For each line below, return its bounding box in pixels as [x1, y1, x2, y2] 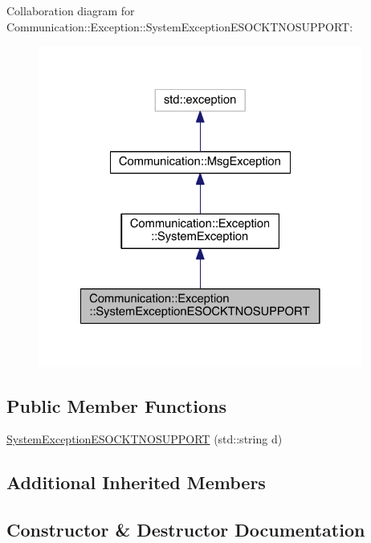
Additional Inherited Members [6, 470, 266, 495]
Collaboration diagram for [6, 2, 135, 18]
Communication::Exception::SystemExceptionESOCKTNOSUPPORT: [6, 18, 353, 35]
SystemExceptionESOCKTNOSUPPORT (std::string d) [6, 431, 283, 447]
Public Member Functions [6, 393, 226, 418]
